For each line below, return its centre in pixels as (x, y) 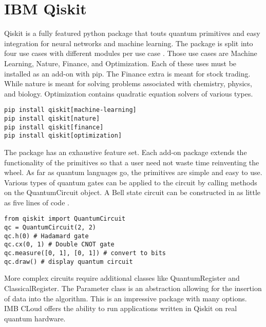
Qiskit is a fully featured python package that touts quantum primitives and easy (132, 33)
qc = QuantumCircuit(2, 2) (50, 228)
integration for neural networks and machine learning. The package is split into (129, 43)
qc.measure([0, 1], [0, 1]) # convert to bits (85, 253)
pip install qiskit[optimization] (63, 136)
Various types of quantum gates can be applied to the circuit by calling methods (131, 182)
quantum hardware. (35, 318)
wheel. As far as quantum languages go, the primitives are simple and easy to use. (133, 172)
